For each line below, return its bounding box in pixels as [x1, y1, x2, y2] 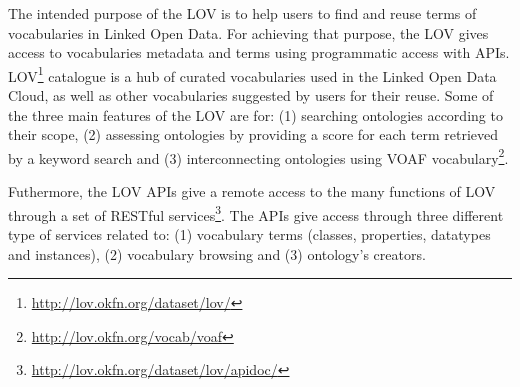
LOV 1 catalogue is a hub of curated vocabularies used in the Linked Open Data [8, 62, 497, 86]
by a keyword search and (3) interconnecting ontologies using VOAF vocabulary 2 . [8, 144, 509, 168]
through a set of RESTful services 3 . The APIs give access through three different [8, 201, 504, 225]
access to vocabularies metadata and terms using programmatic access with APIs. [8, 42, 510, 63]
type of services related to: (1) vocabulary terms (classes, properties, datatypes [8, 223, 491, 244]
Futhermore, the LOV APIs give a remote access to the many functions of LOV [8, 181, 496, 202]
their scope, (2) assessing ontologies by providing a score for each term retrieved [8, 124, 498, 145]
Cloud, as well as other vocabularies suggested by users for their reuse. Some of [8, 85, 494, 106]
